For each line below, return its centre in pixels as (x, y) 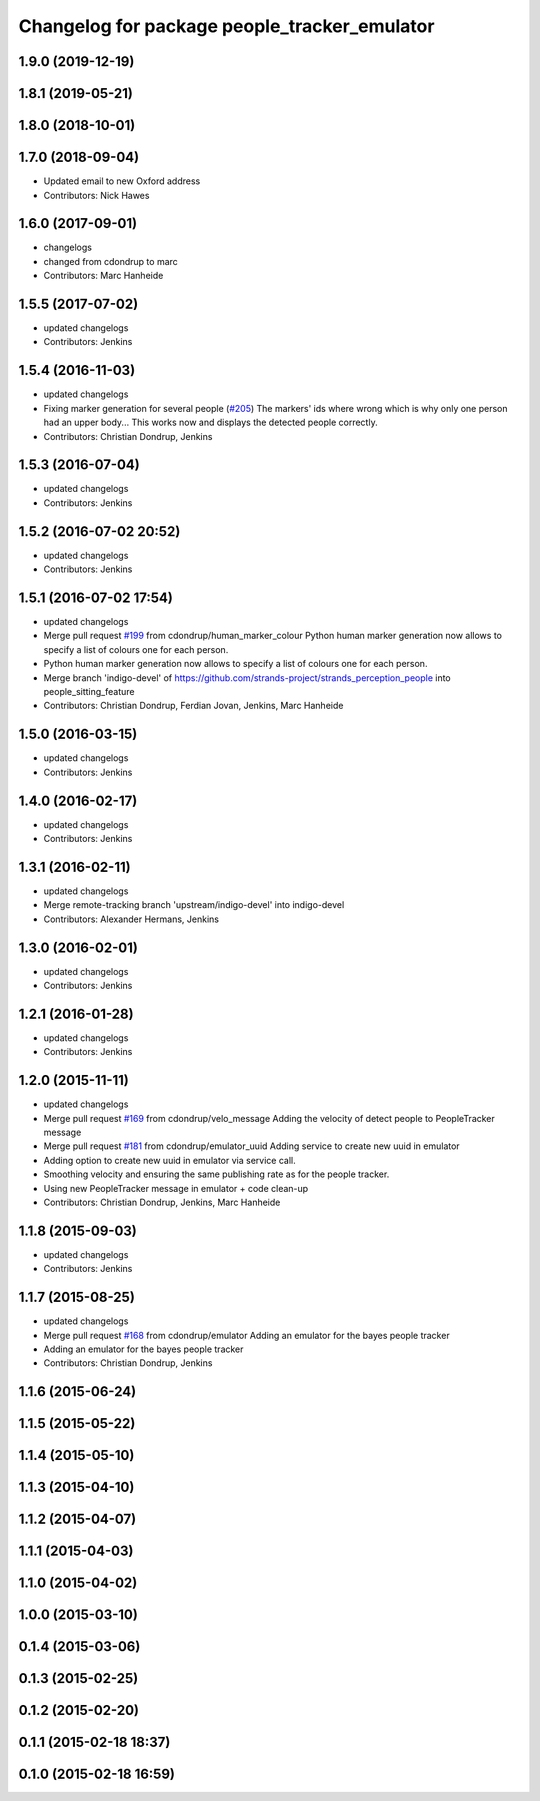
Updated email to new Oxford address (122, 181)
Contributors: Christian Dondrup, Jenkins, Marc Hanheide (162, 1202)
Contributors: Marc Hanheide (103, 276)
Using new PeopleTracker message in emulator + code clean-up (176, 1188)
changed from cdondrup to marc (111, 261)
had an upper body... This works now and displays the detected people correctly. (211, 422)
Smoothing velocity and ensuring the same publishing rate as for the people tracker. (216, 1174)
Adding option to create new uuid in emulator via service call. (169, 1160)
